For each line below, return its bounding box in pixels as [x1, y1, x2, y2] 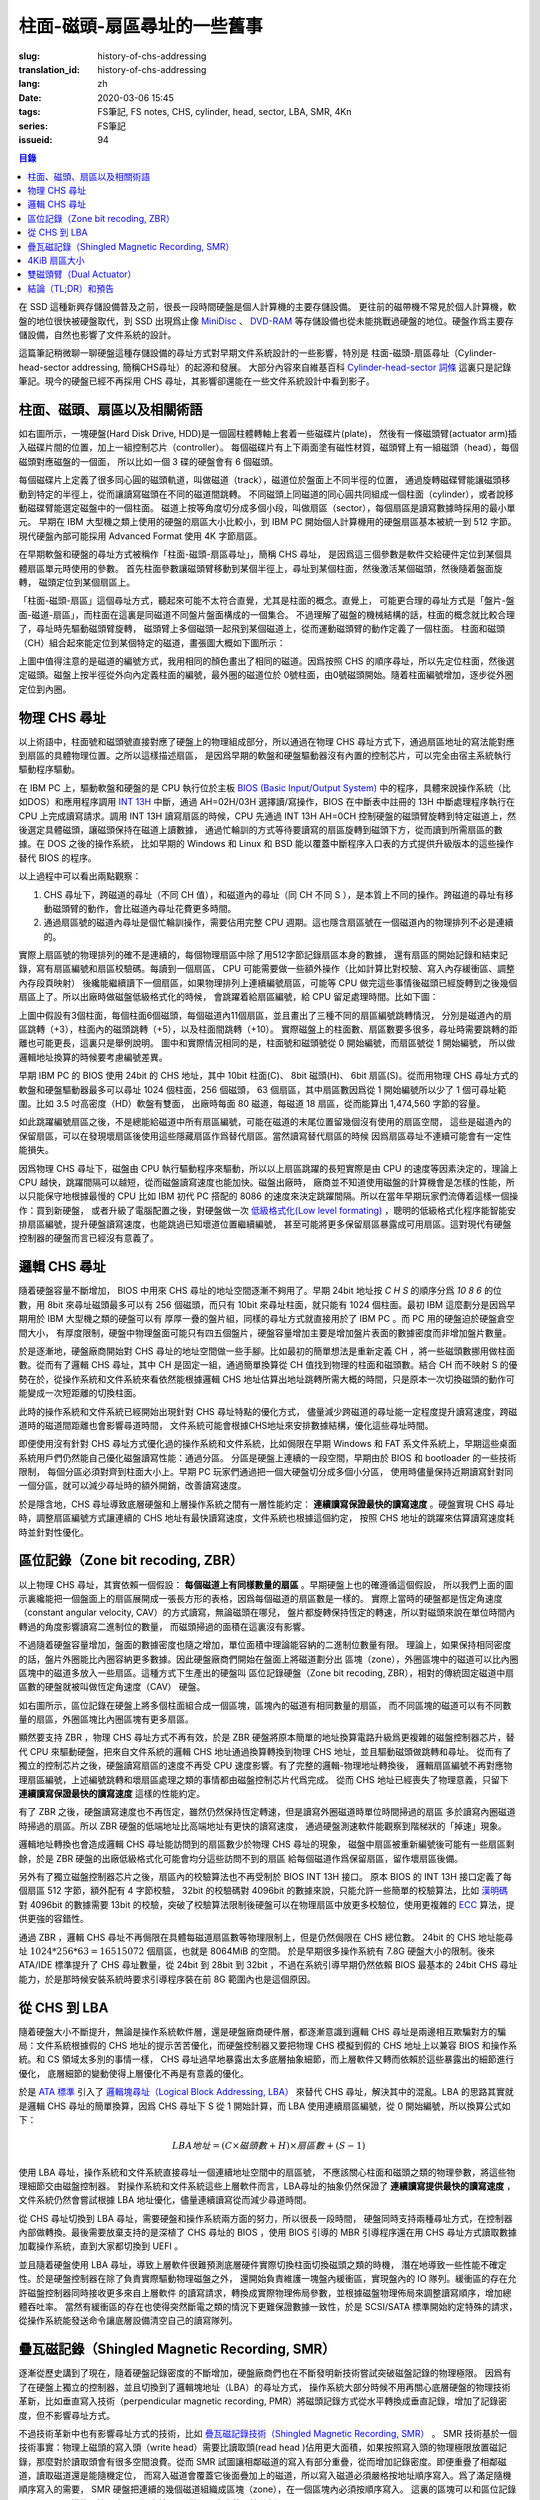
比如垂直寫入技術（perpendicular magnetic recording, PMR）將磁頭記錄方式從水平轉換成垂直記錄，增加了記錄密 [44, 2395, 507, 2407]
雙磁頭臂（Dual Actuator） [27, 268, 137, 280]
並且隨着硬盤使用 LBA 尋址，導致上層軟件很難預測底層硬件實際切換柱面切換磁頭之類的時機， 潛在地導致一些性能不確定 [18, 2258, 507, 2270]
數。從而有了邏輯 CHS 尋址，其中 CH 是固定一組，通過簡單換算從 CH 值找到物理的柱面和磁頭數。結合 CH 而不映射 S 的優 [18, 1359, 518, 1371]
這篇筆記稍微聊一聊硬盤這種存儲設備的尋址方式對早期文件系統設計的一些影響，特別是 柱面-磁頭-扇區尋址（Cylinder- [18, 347, 497, 359]
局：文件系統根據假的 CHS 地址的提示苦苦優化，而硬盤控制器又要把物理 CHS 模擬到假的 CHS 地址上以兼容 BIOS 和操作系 [18, 2040, 517, 2051]
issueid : [18, 133, 53, 145]
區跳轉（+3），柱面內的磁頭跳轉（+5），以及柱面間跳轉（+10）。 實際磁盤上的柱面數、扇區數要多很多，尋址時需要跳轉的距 [18, 1023, 519, 1035]
